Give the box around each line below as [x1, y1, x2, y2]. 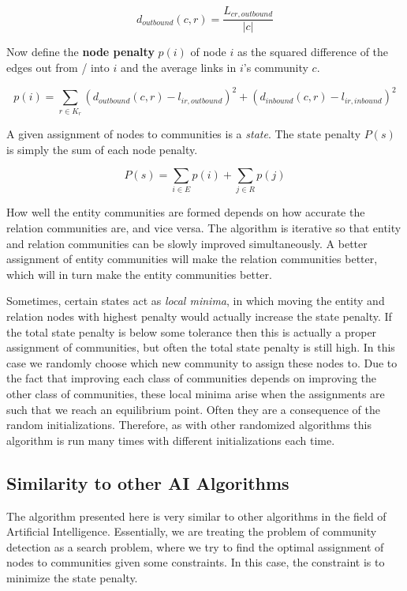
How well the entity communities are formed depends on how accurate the [6, 204, 365, 220]
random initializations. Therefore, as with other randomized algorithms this [6, 416, 372, 433]
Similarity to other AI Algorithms [6, 470, 289, 495]
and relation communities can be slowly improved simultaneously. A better [6, 235, 368, 251]
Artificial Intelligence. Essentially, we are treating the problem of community [6, 523, 377, 540]
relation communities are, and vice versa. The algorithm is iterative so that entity [6, 220, 401, 236]
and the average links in [120, 59, 237, 76]
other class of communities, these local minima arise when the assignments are [6, 385, 385, 401]
